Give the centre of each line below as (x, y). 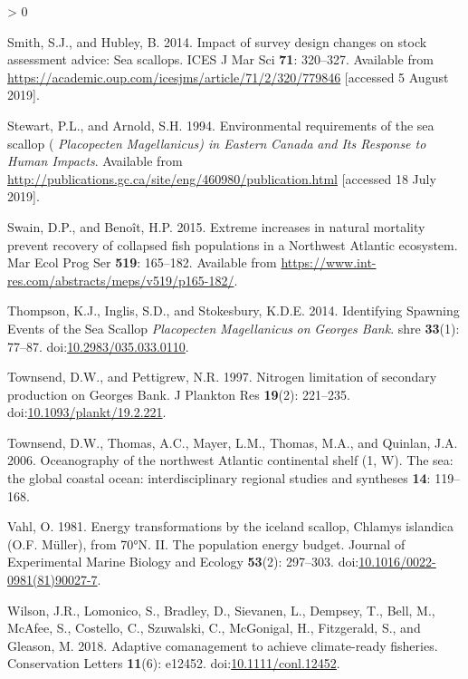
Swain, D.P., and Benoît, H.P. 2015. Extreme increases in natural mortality (216, 226)
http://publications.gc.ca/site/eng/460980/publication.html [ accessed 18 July (222, 178)
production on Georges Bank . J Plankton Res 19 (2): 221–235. (179, 394)
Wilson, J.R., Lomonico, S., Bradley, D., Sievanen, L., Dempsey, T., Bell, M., (221, 610)
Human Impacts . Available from (95, 161)
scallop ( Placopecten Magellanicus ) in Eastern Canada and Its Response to (217, 143)
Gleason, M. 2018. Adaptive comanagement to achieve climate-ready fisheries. (223, 645)
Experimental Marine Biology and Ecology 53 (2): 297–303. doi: (183, 562)
